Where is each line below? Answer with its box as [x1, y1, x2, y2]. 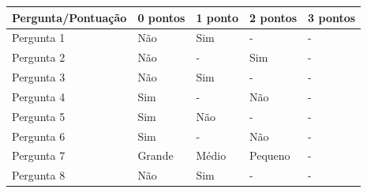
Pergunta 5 [12, 108, 66, 124]
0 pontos [137, 9, 185, 25]
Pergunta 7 [12, 147, 66, 164]
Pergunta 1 [12, 29, 66, 46]
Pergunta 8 [12, 167, 66, 184]
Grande [137, 147, 174, 164]
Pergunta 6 [12, 127, 66, 144]
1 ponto [196, 9, 239, 25]
